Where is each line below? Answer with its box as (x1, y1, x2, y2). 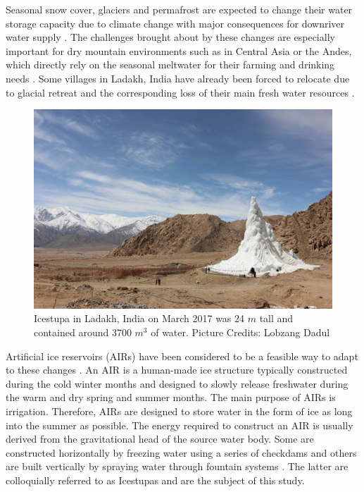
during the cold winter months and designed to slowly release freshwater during (6, 376, 349, 390)
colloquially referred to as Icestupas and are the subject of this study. (6, 472, 305, 487)
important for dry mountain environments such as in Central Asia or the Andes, (6, 43, 352, 58)
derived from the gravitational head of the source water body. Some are (6, 431, 314, 446)
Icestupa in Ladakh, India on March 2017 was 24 (34, 311, 245, 326)
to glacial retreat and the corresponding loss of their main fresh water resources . (6, 85, 355, 99)
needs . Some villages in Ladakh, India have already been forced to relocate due (6, 70, 350, 85)
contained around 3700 (34, 325, 132, 339)
